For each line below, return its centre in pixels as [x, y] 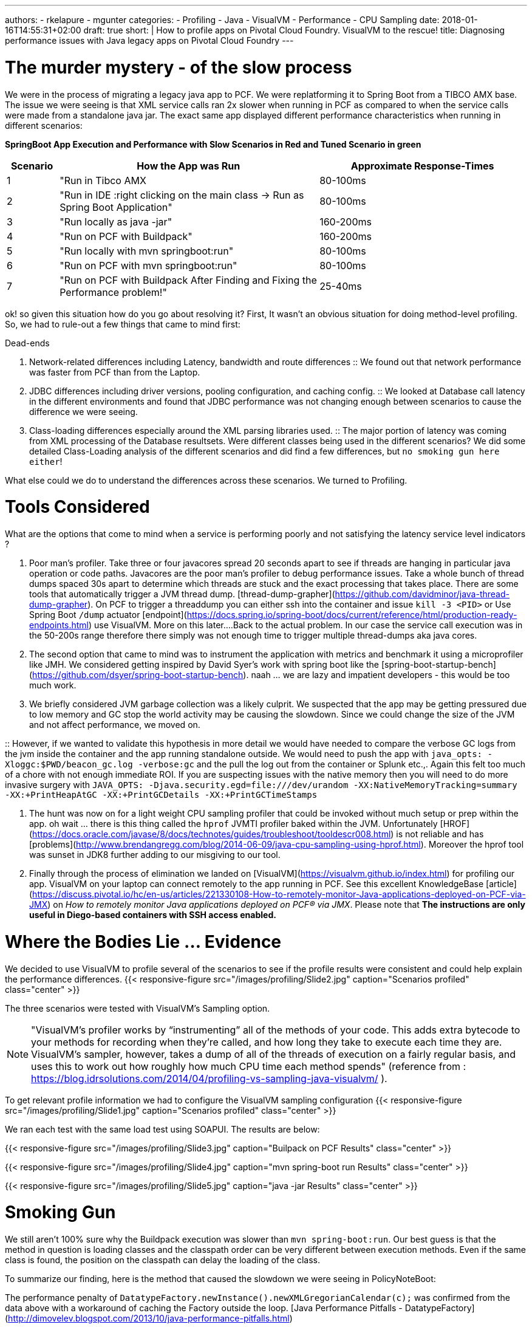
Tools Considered [77, 507]
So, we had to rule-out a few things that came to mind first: [123, 324]
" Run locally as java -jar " [116, 221]
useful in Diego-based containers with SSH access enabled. [153, 915]
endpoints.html [59, 625]
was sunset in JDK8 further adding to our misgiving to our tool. [155, 855]
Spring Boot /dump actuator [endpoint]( [108, 615]
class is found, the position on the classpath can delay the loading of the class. [163, 1260]
